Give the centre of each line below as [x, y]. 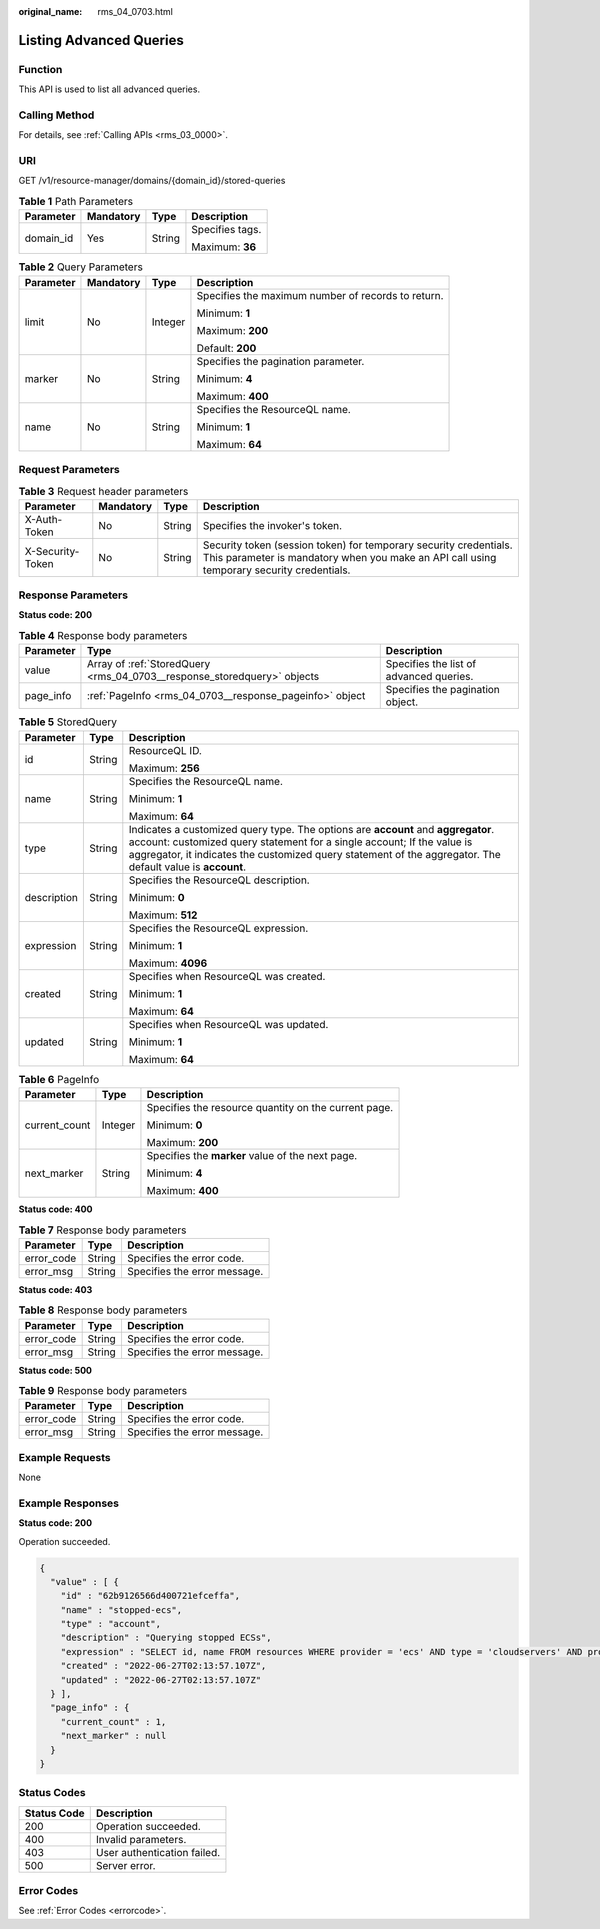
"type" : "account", [111, 1624]
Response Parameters [73, 595]
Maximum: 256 [164, 768]
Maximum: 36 [224, 247]
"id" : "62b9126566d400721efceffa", [150, 1596]
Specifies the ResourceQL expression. [218, 928]
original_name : [50, 11]
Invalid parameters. [141, 1839]
